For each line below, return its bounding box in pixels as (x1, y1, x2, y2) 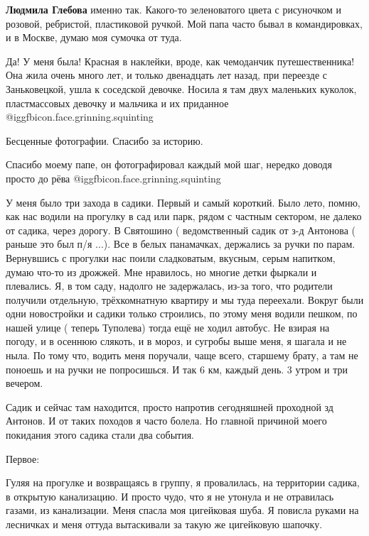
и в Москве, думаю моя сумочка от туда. (6, 30, 182, 45)
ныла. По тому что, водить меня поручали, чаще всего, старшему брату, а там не (6, 348, 358, 363)
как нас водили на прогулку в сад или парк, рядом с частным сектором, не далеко (6, 209, 362, 224)
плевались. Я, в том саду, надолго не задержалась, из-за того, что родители (6, 278, 333, 293)
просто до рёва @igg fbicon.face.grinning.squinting (6, 170, 221, 185)
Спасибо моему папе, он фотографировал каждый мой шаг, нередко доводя (6, 157, 332, 172)
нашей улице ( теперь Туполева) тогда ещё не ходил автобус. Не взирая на (6, 319, 330, 334)
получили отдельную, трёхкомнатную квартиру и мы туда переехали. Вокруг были (6, 292, 364, 307)
